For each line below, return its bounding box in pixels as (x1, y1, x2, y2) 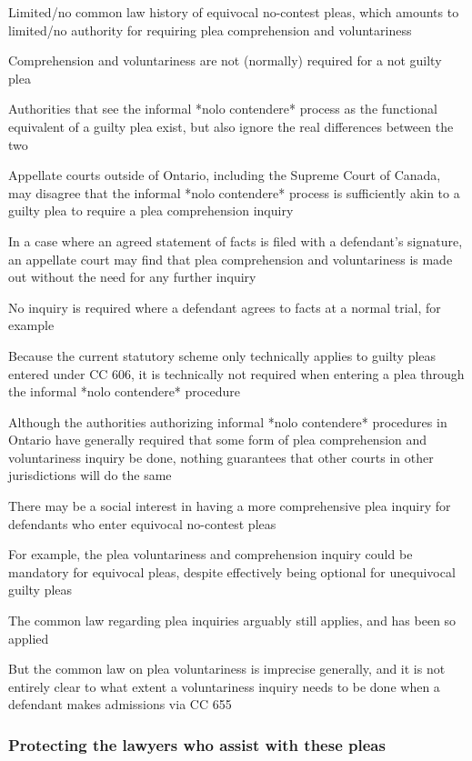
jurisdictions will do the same (8, 466, 172, 485)
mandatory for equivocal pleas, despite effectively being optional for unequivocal (8, 562, 456, 581)
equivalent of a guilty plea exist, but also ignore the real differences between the (8, 116, 454, 135)
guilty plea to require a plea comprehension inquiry (8, 201, 294, 220)
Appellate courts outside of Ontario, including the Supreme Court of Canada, (8, 165, 441, 185)
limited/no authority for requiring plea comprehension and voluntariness (8, 20, 412, 39)
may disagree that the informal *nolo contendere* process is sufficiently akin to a (8, 183, 460, 202)
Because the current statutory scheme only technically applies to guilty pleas (8, 345, 437, 365)
